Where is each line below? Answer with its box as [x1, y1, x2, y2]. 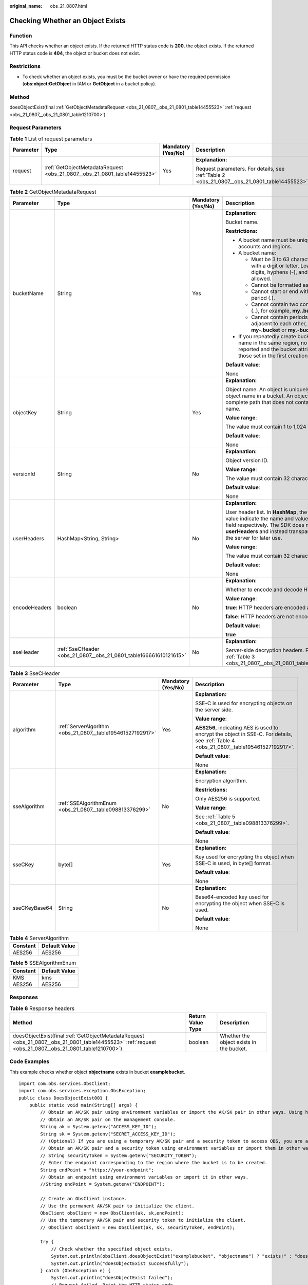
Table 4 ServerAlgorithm [9, 934, 69, 942]
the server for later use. [225, 534, 282, 541]
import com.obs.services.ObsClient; [18, 1080, 111, 1087]
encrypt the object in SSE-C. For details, [195, 730, 293, 738]
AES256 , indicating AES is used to [195, 724, 279, 731]
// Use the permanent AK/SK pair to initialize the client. [40, 1203, 195, 1209]
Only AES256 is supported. [195, 795, 261, 802]
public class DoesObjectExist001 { [18, 1095, 108, 1101]
